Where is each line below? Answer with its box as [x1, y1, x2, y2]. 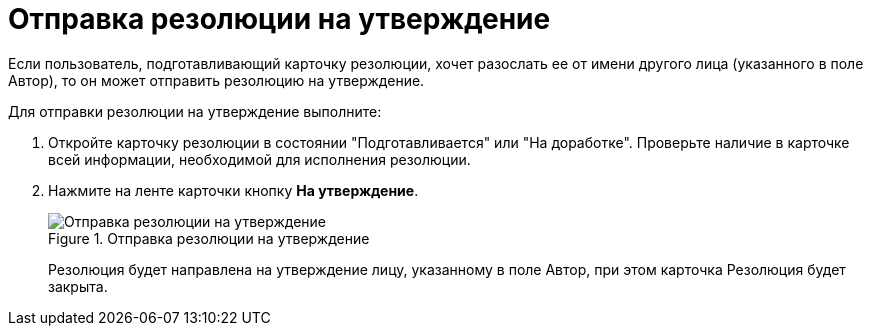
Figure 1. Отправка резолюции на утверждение [48, 229, 370, 247]
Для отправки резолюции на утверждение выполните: [8, 102, 382, 120]
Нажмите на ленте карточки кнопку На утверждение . [48, 181, 419, 199]
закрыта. [48, 277, 108, 295]
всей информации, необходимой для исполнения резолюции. [48, 150, 471, 168]
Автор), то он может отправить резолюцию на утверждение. [8, 71, 425, 89]
